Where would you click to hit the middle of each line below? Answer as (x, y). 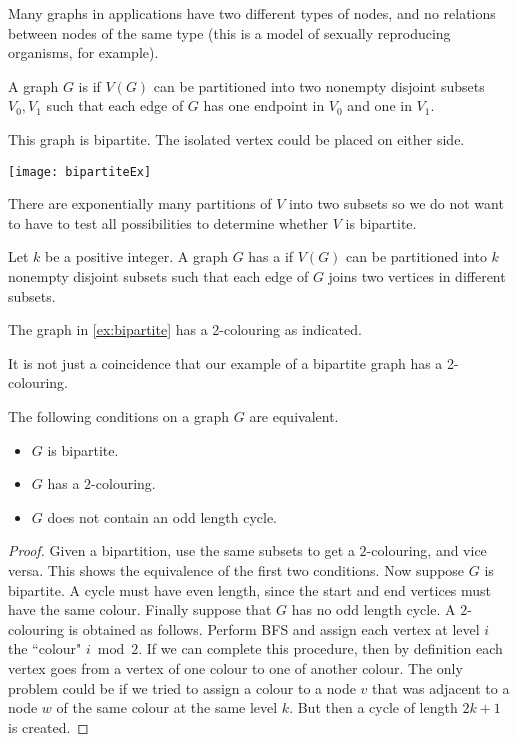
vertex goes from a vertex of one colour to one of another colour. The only (235, 667)
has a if (271, 256)
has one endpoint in (264, 105)
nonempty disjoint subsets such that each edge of (158, 276)
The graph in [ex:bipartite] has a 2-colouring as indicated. (185, 329)
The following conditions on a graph (119, 415)
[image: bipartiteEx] (80, 171)
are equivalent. (294, 415)
